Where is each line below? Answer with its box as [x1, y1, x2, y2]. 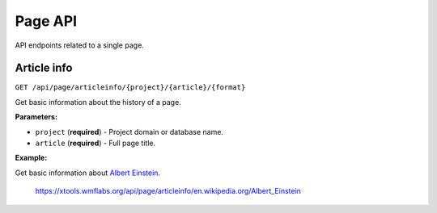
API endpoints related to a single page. [15, 40, 145, 50]
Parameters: [15, 112, 58, 122]
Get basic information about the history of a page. [15, 97, 181, 106]
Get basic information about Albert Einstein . [15, 168, 161, 177]
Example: [15, 153, 48, 163]
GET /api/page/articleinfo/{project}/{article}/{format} [15, 83, 246, 92]
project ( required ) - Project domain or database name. [35, 127, 224, 136]
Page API [15, 12, 77, 30]
